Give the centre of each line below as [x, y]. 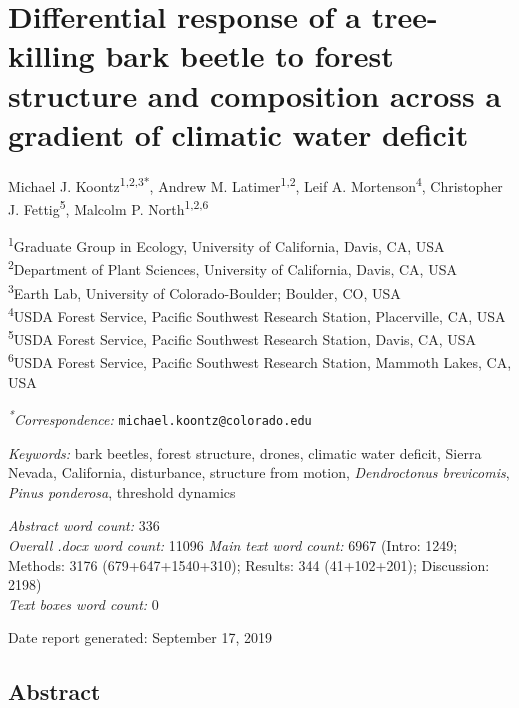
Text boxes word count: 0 [83, 603]
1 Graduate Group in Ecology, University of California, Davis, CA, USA [226, 244]
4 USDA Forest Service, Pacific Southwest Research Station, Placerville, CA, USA [257, 314]
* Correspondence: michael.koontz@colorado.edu [160, 417]
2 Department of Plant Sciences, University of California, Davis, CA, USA [232, 268]
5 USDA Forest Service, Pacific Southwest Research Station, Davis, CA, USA [242, 337]
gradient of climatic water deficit [238, 133]
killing [51, 55]
